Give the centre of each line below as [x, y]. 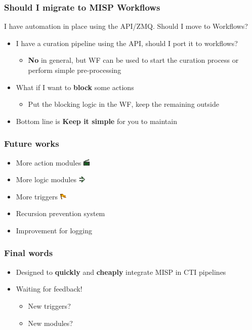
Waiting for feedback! [49, 289]
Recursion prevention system [60, 213]
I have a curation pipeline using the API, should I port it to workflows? [127, 43]
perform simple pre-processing [75, 70]
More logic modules [46, 179]
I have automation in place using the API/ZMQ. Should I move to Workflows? [126, 26]
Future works [32, 143]
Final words [29, 253]
